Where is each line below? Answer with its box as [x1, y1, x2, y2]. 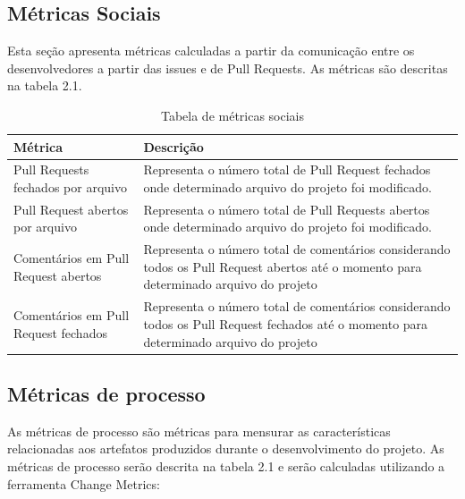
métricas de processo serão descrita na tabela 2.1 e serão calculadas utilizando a [7, 457, 445, 475]
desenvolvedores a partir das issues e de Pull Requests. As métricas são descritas [7, 58, 448, 77]
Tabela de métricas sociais [160, 106, 305, 124]
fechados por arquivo [13, 178, 127, 197]
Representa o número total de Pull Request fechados [143, 160, 431, 179]
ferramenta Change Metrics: [7, 474, 160, 493]
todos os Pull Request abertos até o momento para [143, 257, 422, 275]
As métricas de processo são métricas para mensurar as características [7, 421, 391, 440]
